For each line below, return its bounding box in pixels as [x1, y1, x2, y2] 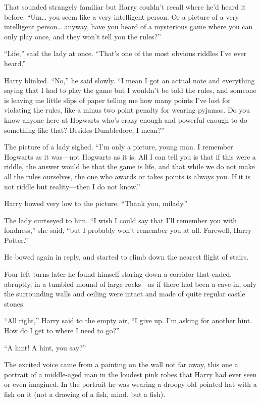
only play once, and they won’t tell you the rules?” [4, 31, 161, 41]
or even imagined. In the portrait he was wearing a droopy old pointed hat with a [4, 379, 257, 389]
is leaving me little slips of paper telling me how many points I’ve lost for [4, 94, 231, 105]
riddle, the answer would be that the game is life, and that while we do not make [4, 161, 255, 172]
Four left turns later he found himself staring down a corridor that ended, [4, 269, 232, 279]
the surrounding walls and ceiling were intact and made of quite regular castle [4, 288, 245, 299]
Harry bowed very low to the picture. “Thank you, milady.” [4, 198, 188, 209]
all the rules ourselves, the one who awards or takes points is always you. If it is [4, 171, 251, 181]
